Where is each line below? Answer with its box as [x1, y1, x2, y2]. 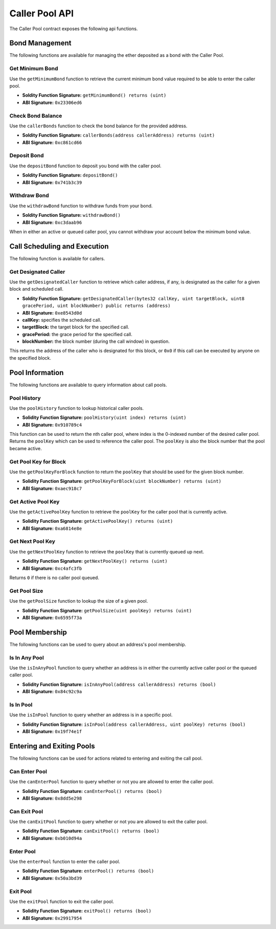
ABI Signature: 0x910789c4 [22, 422, 82, 428]
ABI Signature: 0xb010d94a [22, 835, 82, 841]
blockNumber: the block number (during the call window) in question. [22, 338, 170, 345]
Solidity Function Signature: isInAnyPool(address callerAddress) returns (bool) [22, 681, 216, 688]
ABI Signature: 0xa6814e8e [22, 525, 82, 532]
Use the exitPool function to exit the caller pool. [9, 898, 114, 904]
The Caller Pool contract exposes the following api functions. [9, 26, 138, 32]
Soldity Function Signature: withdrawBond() [22, 212, 121, 218]
